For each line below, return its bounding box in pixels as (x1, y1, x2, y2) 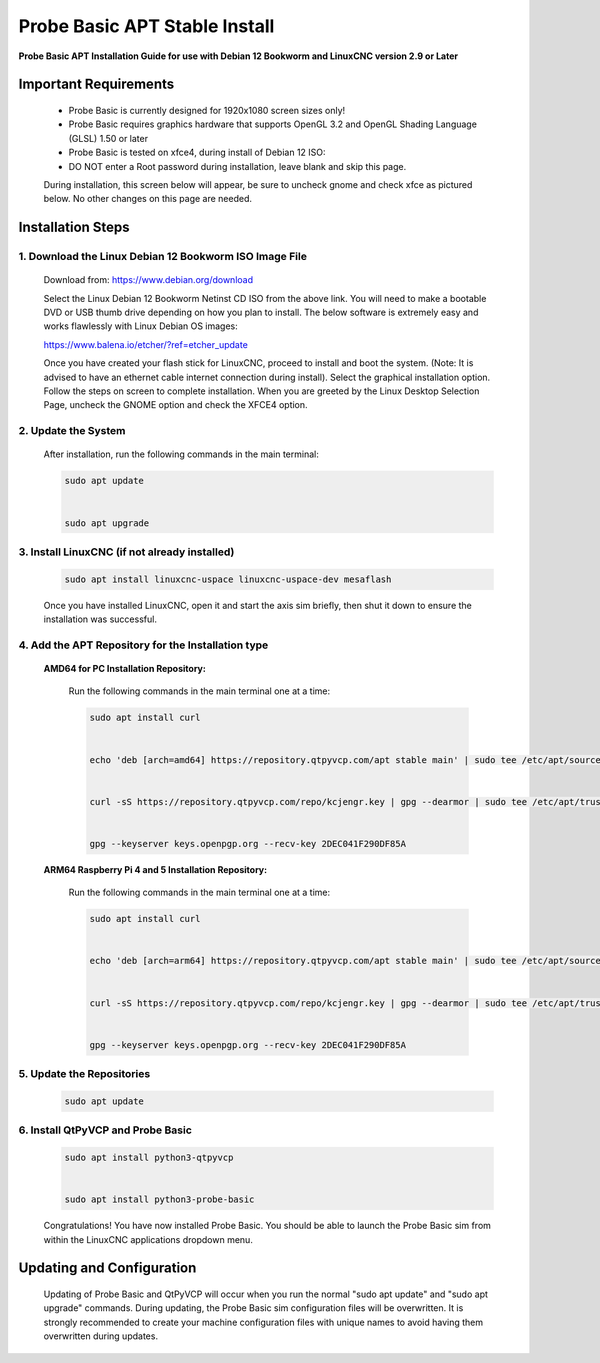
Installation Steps (18, 219, 130, 236)
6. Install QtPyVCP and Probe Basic (18, 1123, 192, 1137)
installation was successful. (43, 613, 157, 625)
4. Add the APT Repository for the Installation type (18, 638, 269, 652)
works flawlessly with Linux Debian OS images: (43, 320, 239, 332)
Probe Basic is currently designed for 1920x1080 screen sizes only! (68, 104, 346, 116)
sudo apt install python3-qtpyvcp (64, 1152, 234, 1164)
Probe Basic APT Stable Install (18, 15, 275, 37)
